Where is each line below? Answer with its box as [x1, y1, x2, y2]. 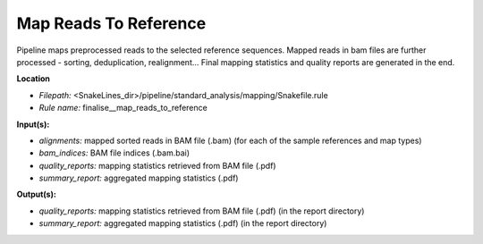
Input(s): [16, 119, 50, 130]
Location [16, 73, 51, 84]
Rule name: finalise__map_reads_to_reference [38, 103, 208, 114]
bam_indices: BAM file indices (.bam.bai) [38, 147, 191, 158]
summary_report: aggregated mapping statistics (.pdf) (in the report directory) [38, 218, 327, 229]
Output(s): [16, 189, 57, 200]
